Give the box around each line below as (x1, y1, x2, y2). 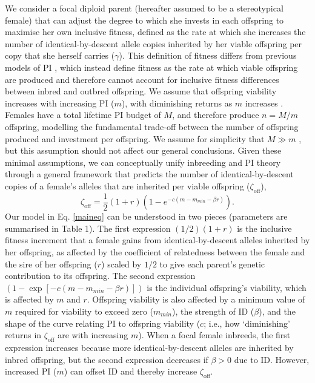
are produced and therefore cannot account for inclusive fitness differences (5, 73, 279, 85)
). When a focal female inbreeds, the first (138, 329, 291, 341)
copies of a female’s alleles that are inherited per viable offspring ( (5, 179, 250, 192)
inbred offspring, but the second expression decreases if (5, 353, 208, 365)
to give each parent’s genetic (159, 257, 265, 270)
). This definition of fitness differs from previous (119, 49, 297, 62)
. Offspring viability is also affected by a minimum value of (87, 293, 305, 306)
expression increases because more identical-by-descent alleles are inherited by (5, 341, 294, 353)
